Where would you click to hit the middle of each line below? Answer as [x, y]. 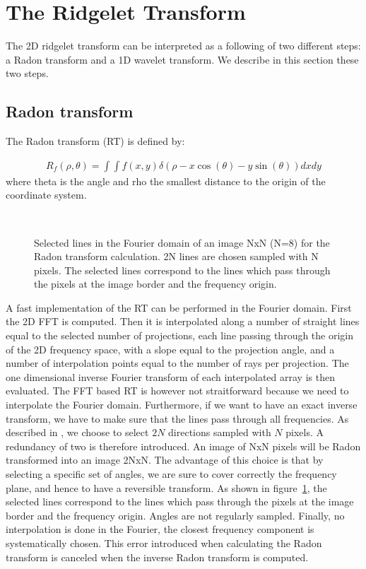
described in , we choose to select [77, 432]
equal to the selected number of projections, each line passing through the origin [180, 335]
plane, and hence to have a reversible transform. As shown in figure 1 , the [166, 487]
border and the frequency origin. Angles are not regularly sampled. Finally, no [175, 515]
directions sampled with [220, 432]
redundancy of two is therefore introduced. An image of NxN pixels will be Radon [183, 446]
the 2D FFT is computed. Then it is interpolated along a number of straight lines [183, 321]
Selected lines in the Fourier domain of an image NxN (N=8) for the [182, 242]
